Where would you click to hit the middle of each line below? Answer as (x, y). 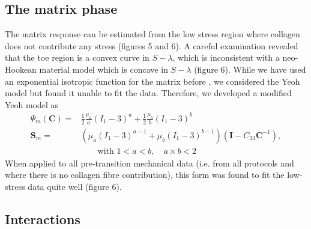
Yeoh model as (32, 104)
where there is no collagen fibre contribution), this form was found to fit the (145, 175)
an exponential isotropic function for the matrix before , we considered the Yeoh (152, 81)
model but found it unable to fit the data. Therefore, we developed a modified (148, 93)
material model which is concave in (104, 69)
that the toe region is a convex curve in (77, 57)
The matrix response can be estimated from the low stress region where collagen (152, 34)
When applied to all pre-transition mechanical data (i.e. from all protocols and (149, 163)
